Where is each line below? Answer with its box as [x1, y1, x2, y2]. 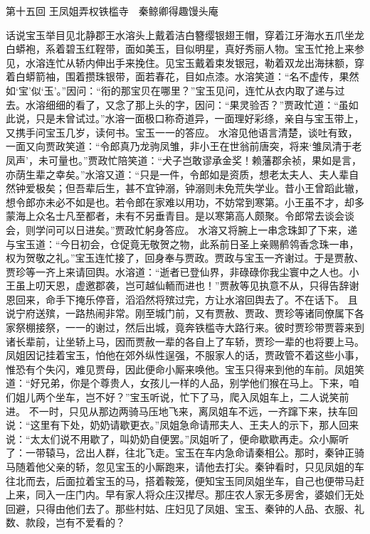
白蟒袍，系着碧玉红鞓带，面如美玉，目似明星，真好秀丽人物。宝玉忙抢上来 [6, 41, 354, 56]
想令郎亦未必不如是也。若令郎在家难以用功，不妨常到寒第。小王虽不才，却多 [6, 194, 364, 209]
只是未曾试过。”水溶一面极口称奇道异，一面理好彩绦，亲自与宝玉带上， [35, 111, 364, 126]
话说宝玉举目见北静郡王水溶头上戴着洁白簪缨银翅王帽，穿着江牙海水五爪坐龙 [6, 27, 364, 42]
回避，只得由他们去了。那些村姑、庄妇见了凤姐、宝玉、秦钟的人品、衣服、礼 [6, 501, 364, 516]
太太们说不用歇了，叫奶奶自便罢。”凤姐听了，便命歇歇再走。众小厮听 [30, 431, 349, 446]
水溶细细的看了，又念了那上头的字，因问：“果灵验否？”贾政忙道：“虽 [25, 97, 349, 112]
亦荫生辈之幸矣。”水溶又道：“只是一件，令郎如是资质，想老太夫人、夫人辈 [6, 166, 349, 181]
